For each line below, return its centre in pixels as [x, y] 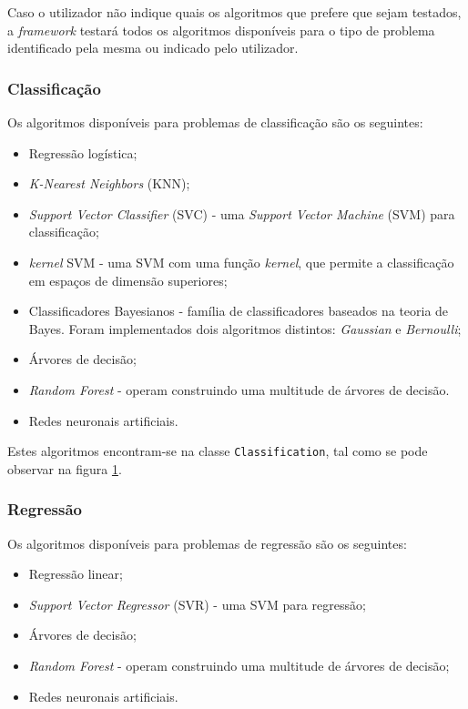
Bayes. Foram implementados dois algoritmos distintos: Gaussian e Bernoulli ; [245, 328]
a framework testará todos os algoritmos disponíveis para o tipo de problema [221, 30]
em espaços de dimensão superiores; [128, 280]
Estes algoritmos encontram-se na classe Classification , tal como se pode [218, 451]
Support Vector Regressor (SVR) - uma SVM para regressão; [197, 604]
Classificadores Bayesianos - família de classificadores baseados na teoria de [239, 311]
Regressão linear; [76, 574]
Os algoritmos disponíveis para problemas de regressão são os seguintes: [207, 543]
